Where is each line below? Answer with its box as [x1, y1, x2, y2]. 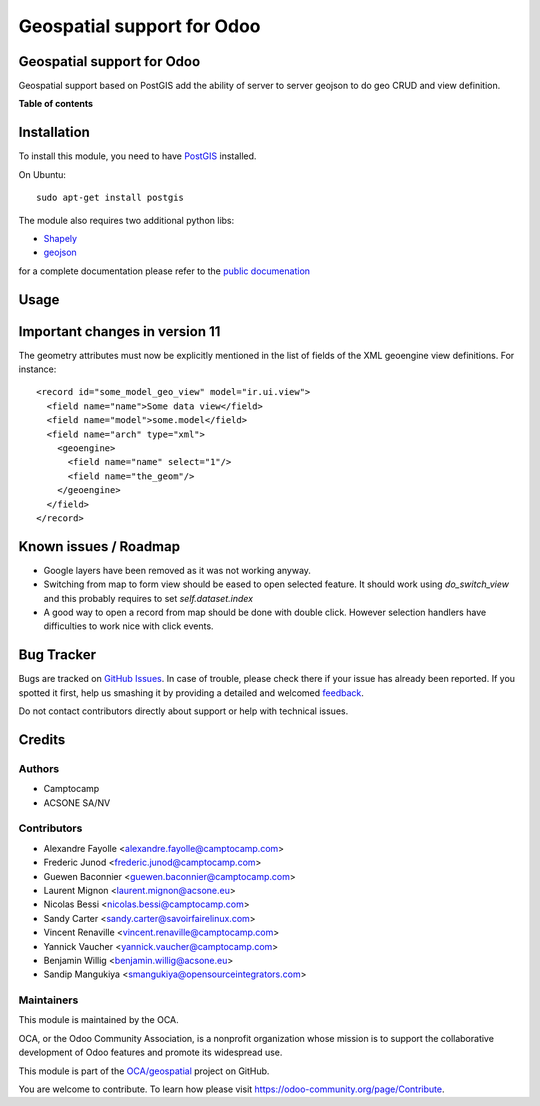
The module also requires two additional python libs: [18, 214, 235, 226]
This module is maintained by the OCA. [18, 1014, 179, 1026]
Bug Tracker [18, 646, 97, 664]
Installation [18, 124, 90, 141]
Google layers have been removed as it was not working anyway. [43, 564, 312, 576]
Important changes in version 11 [18, 323, 221, 340]
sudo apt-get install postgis [36, 192, 185, 204]
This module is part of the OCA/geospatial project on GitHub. [18, 1065, 270, 1077]
